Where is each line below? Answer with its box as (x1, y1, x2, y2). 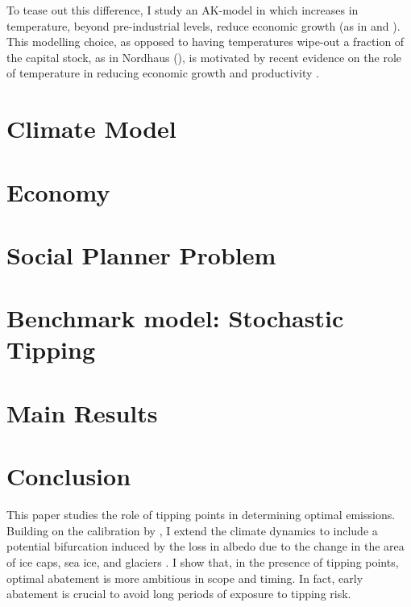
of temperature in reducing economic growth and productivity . (6, 64, 319, 81)
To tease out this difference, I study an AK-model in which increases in (6, 2, 359, 18)
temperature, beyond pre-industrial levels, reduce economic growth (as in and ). (6, 17, 401, 34)
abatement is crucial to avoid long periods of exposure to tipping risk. (6, 585, 351, 602)
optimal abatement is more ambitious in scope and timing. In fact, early (6, 569, 363, 586)
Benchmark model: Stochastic (6, 301, 344, 335)
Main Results (6, 396, 158, 429)
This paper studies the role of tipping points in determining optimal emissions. (6, 506, 396, 523)
